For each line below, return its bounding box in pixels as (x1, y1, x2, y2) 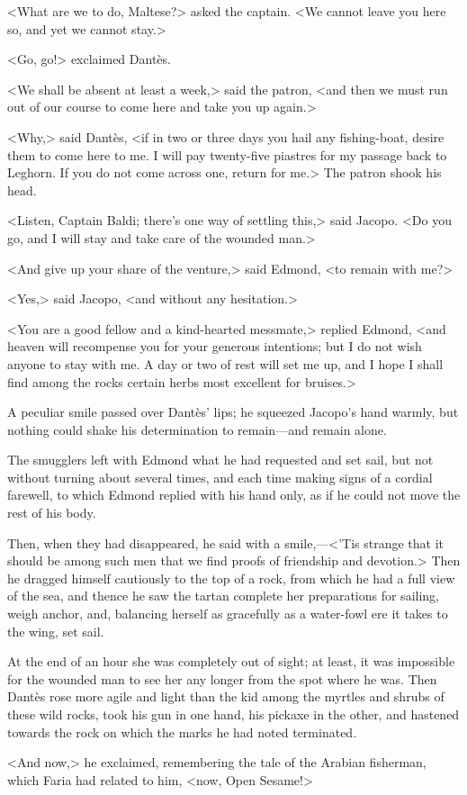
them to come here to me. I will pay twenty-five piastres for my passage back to (7, 145, 447, 164)
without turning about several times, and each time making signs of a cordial (7, 467, 433, 486)
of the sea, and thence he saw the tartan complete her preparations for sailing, (7, 586, 439, 605)
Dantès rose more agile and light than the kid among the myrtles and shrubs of (7, 687, 445, 706)
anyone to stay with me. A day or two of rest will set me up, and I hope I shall (7, 354, 444, 373)
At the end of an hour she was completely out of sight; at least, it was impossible (7, 652, 455, 671)
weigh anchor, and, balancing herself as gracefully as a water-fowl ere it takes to (7, 604, 448, 623)
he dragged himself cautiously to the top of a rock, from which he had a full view (7, 568, 455, 587)
